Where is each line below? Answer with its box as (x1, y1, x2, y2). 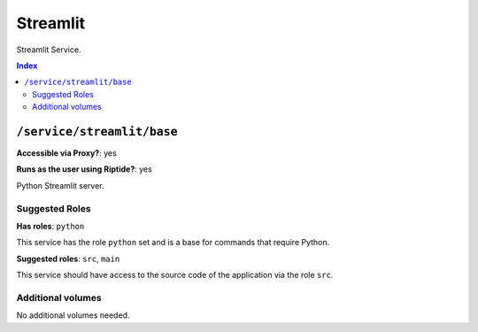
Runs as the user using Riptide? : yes (16, 164, 152, 174)
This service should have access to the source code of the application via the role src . (16, 270, 334, 281)
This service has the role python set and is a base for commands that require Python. (16, 237, 330, 248)
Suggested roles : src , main (16, 253, 120, 264)
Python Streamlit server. (16, 180, 105, 190)
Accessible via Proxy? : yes (16, 148, 117, 158)
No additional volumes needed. (16, 310, 130, 320)
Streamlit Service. (16, 44, 81, 55)
